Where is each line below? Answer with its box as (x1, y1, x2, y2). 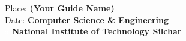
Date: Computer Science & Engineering (5, 13, 169, 26)
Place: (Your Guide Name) (5, 2, 115, 14)
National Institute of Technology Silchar (11, 25, 182, 37)
